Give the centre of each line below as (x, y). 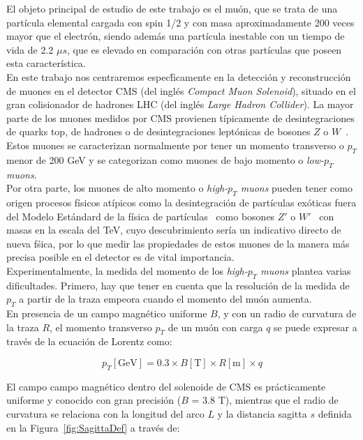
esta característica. (46, 63)
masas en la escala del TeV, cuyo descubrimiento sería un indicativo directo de (174, 230)
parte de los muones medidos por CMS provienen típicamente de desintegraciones (180, 117)
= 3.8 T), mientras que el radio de (265, 400)
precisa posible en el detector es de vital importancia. (120, 257)
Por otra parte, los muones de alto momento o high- (117, 188)
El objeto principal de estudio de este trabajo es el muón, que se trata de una (172, 8)
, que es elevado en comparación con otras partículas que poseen (204, 49)
